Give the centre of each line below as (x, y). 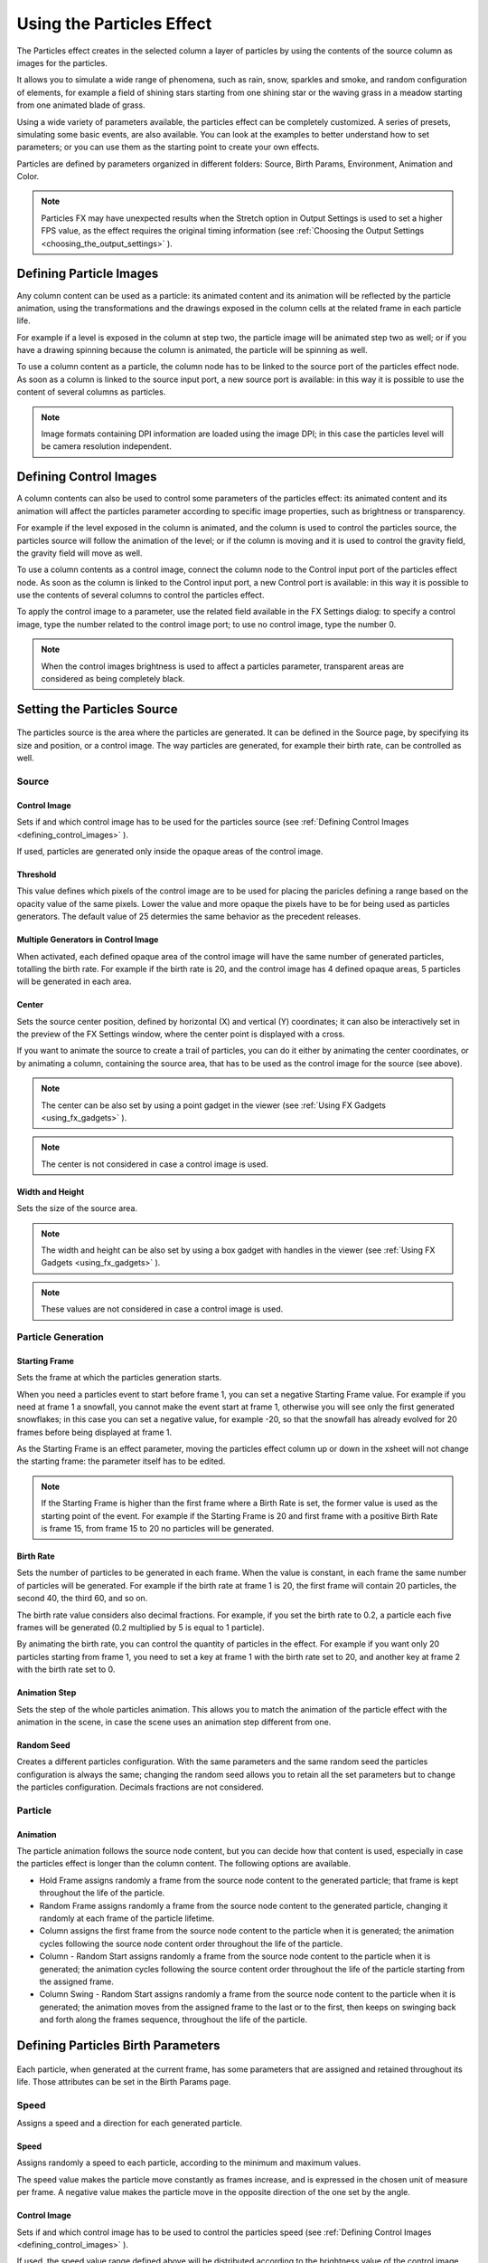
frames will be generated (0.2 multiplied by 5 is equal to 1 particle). (141, 1627)
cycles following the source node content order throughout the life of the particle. (191, 1943)
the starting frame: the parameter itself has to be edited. (121, 1461)
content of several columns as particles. (91, 392)
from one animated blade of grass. (81, 105)
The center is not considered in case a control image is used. (155, 1164)
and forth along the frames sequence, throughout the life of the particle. (173, 2020)
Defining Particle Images (88, 274)
